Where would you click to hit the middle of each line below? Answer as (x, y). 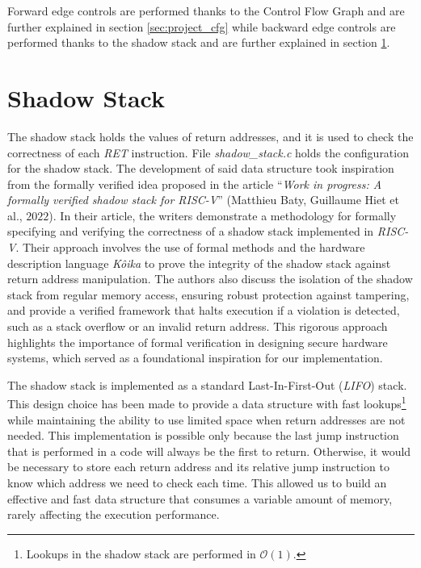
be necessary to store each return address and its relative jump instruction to (198, 467)
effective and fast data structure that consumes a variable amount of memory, (200, 498)
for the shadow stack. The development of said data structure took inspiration (201, 168)
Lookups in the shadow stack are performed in (141, 553)
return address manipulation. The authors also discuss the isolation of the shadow (210, 279)
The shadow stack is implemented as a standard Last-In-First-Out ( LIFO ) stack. (207, 384)
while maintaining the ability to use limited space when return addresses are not (206, 419)
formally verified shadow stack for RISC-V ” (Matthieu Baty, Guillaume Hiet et (203, 200)
